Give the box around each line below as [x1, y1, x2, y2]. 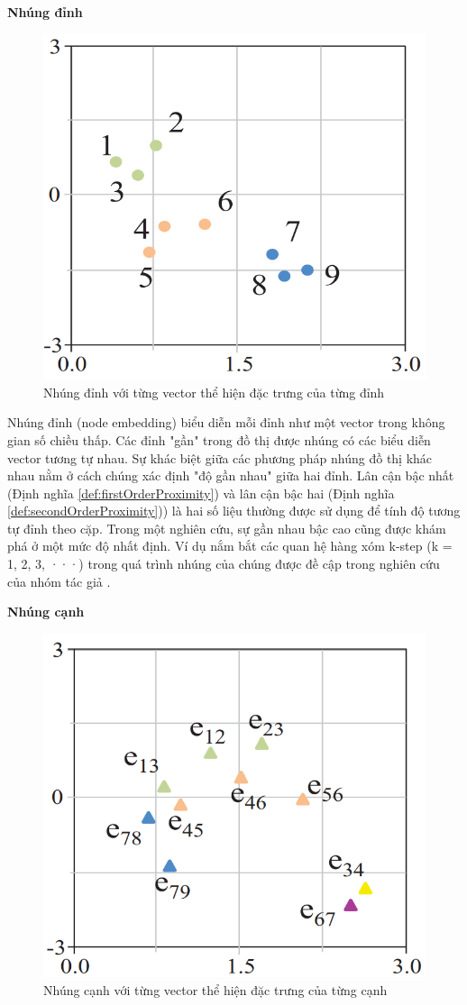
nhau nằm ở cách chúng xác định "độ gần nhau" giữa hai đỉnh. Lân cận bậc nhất [7, 466, 454, 485]
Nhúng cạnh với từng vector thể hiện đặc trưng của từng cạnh [43, 980, 388, 999]
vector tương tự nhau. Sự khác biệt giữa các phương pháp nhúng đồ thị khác [7, 448, 433, 467]
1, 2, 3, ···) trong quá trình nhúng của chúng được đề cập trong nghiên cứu [7, 554, 440, 573]
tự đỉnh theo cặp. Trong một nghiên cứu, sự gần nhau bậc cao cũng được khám [7, 518, 446, 537]
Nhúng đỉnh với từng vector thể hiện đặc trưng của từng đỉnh [43, 382, 385, 401]
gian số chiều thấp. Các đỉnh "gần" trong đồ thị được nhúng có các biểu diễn [7, 430, 431, 449]
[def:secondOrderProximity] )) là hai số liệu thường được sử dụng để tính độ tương [7, 501, 461, 520]
